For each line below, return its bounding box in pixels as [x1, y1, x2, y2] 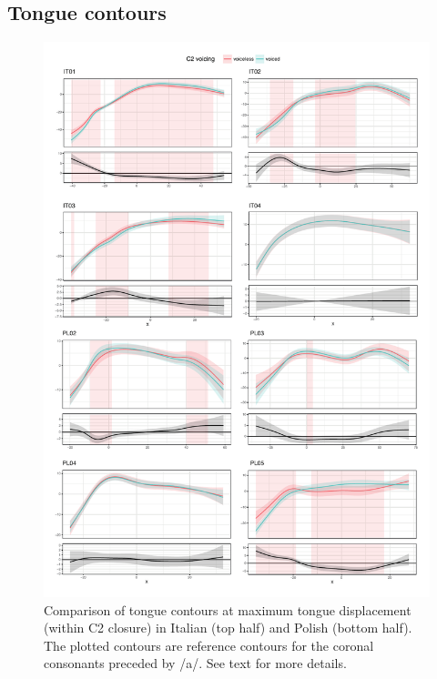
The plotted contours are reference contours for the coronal [44, 635, 374, 654]
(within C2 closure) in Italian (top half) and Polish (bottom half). [44, 618, 412, 637]
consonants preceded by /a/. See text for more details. [44, 654, 347, 673]
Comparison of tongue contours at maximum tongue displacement [44, 600, 412, 619]
